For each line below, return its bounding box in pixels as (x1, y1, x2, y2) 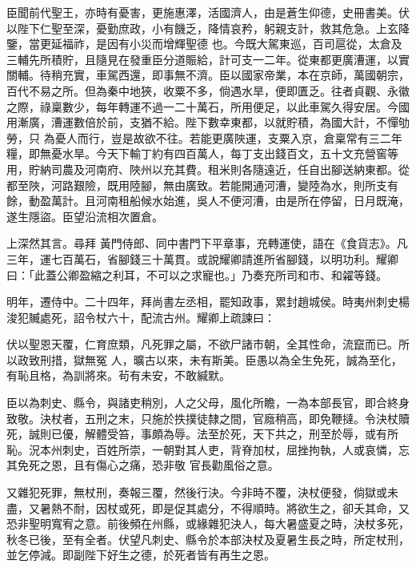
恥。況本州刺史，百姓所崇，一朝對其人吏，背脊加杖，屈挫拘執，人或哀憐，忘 (6, 441, 410, 457)
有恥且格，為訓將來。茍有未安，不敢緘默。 (6, 367, 230, 384)
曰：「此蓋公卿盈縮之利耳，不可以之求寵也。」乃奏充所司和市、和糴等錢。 (6, 266, 387, 283)
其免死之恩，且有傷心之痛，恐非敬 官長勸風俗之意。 (6, 457, 279, 473)
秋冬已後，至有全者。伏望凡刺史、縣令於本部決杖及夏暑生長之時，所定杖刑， (6, 530, 410, 547)
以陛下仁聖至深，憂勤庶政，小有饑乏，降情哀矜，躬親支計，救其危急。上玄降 (6, 19, 410, 36)
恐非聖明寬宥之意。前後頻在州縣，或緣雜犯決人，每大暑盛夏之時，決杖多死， (6, 515, 410, 532)
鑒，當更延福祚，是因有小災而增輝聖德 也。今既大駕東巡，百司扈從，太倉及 (6, 35, 402, 52)
